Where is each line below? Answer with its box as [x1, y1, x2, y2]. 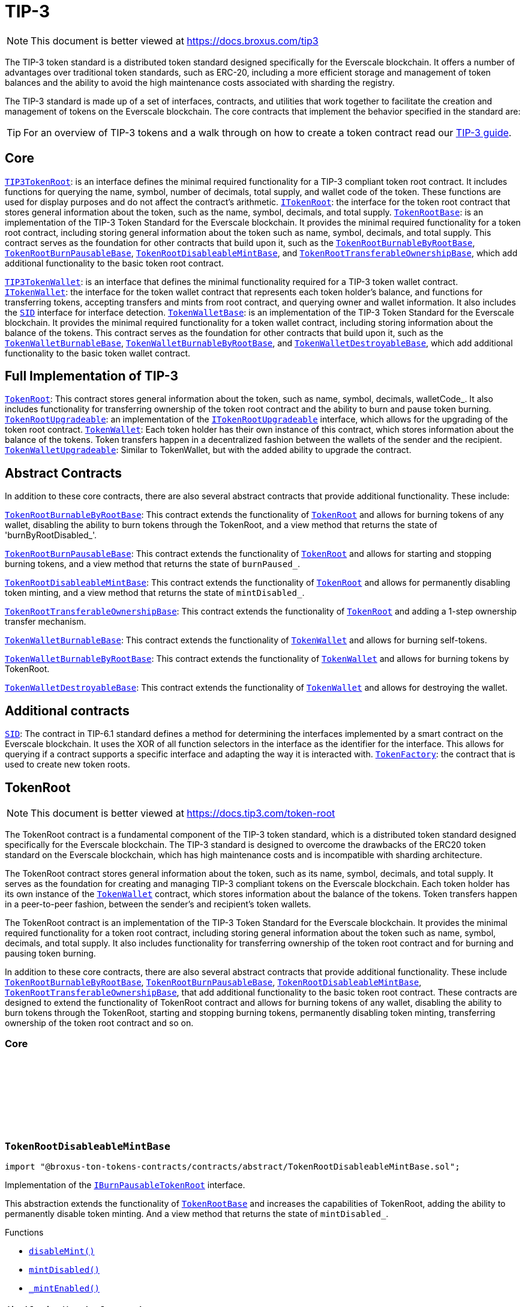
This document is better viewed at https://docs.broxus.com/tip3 [31, 34, 319, 47]
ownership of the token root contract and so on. [5, 1017, 194, 1028]
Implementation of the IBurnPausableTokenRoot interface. [5, 1180, 245, 1191]
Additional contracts [5, 703, 130, 718]
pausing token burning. [5, 948, 96, 958]
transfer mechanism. [5, 616, 86, 627]
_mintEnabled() [29, 1284, 100, 1294]
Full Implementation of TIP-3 [5, 368, 179, 384]
